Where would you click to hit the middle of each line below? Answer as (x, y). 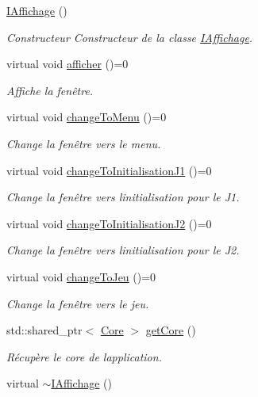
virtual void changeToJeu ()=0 (81, 276)
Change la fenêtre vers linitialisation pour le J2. (123, 250)
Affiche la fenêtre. (50, 90)
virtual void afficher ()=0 (67, 64)
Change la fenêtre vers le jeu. (78, 303)
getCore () (171, 330)
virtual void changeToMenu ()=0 (87, 117)
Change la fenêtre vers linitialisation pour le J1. (123, 197)
